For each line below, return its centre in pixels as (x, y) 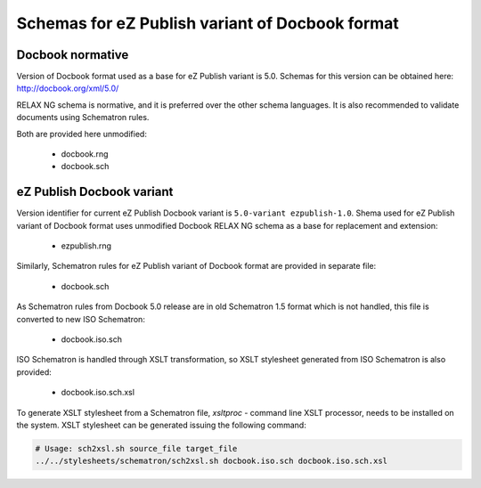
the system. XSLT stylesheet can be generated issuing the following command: (161, 425)
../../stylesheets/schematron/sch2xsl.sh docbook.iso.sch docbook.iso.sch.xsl (211, 461)
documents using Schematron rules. (83, 118)
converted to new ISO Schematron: (81, 319)
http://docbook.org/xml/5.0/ (68, 88)
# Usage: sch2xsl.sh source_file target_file (136, 448)
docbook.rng (85, 154)
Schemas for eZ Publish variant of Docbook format (208, 23)
